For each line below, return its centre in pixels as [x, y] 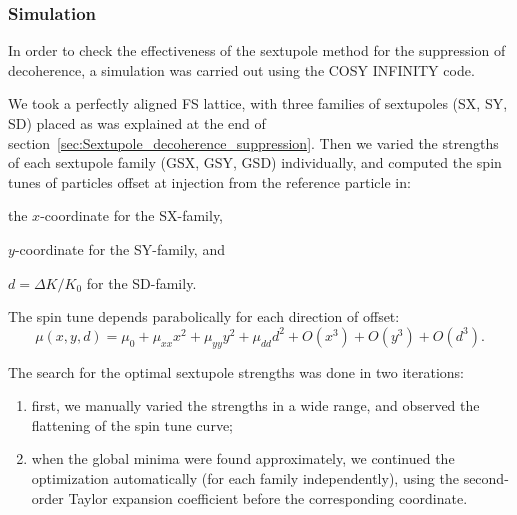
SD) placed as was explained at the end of [137, 123]
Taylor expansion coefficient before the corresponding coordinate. [268, 497]
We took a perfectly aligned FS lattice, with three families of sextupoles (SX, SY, [258, 103]
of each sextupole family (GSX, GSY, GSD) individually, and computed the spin [255, 162]
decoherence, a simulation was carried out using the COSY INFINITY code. [241, 69]
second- [486, 477]
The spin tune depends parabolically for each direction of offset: [204, 316]
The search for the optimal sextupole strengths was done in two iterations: [236, 371]
